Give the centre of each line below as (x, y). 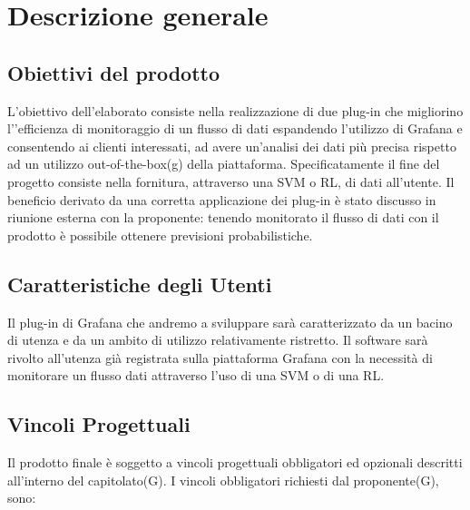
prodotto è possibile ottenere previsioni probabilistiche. (160, 235)
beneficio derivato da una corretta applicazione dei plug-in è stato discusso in (222, 199)
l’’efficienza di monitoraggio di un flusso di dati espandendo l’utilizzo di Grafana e (235, 128)
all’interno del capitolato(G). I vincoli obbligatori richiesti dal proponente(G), (223, 480)
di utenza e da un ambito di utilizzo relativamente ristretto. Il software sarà (218, 340)
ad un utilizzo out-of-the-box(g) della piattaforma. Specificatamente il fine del (224, 164)
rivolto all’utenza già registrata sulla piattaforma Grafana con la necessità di (220, 357)
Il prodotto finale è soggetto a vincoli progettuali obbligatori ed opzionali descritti (235, 462)
